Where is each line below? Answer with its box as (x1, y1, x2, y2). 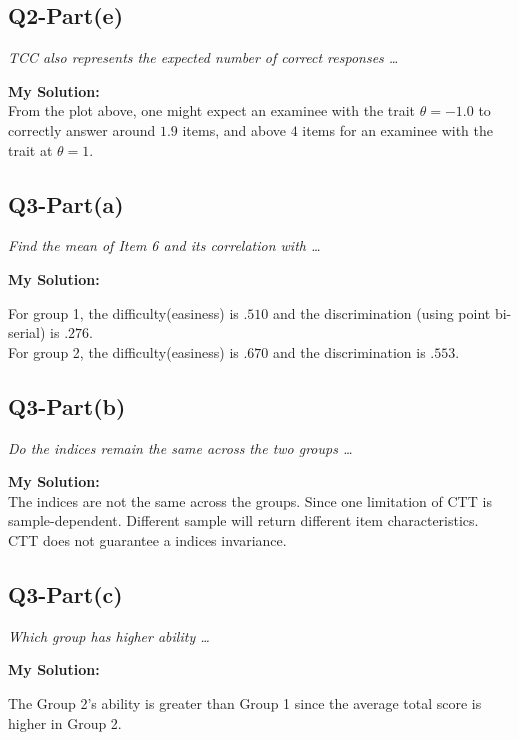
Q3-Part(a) (8, 188, 124, 219)
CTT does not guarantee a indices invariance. (8, 529, 287, 550)
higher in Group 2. (8, 712, 122, 733)
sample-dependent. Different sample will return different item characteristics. (8, 510, 479, 531)
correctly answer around (8, 119, 156, 140)
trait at (8, 139, 53, 160)
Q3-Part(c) (8, 578, 123, 609)
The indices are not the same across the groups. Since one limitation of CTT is (8, 490, 492, 511)
